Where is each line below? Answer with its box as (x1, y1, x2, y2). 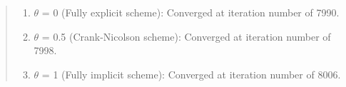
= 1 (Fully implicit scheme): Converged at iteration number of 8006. (41, 66, 341, 81)
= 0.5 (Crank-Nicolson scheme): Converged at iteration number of (41, 29, 331, 43)
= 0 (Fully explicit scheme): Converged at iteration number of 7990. (41, 5, 340, 19)
